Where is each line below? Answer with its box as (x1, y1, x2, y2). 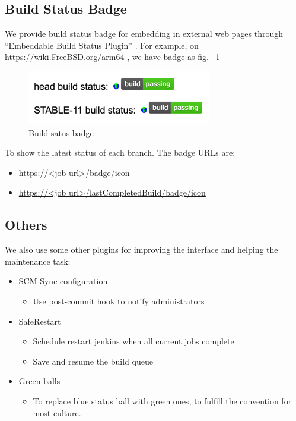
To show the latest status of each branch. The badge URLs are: (5, 146, 235, 159)
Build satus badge (28, 126, 94, 139)
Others (5, 215, 47, 234)
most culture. (33, 406, 81, 419)
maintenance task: (5, 255, 71, 267)
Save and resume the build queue (33, 354, 153, 367)
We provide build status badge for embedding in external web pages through (5, 27, 284, 40)
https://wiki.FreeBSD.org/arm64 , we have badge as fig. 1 (5, 51, 220, 63)
